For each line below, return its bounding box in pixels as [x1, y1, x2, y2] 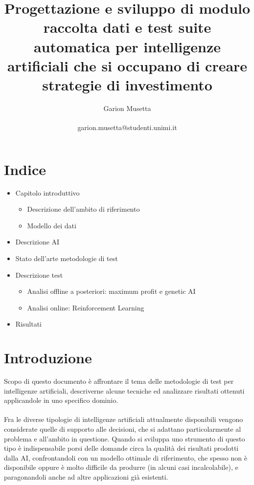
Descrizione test [15, 269, 63, 280]
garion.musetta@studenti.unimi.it [77, 122, 177, 132]
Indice [4, 159, 46, 179]
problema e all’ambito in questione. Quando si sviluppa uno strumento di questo [4, 433, 245, 443]
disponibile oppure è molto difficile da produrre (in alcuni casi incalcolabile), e [4, 462, 238, 472]
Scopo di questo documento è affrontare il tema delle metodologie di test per [4, 376, 234, 386]
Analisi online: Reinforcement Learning [27, 302, 144, 312]
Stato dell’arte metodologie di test [15, 253, 118, 263]
